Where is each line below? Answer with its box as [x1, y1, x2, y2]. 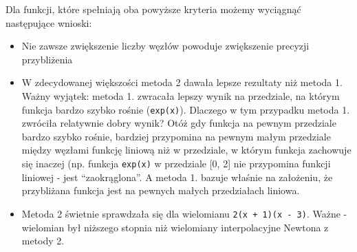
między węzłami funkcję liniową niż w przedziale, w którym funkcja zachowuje [21, 143, 351, 157]
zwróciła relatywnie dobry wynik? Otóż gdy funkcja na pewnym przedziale [21, 116, 336, 130]
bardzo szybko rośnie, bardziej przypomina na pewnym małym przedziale [21, 129, 331, 143]
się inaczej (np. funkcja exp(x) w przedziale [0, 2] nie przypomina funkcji [21, 156, 331, 170]
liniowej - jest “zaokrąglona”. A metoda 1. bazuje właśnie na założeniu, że [21, 169, 333, 184]
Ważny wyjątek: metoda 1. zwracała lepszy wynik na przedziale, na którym [21, 88, 340, 103]
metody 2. [21, 233, 65, 248]
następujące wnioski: [6, 15, 92, 30]
